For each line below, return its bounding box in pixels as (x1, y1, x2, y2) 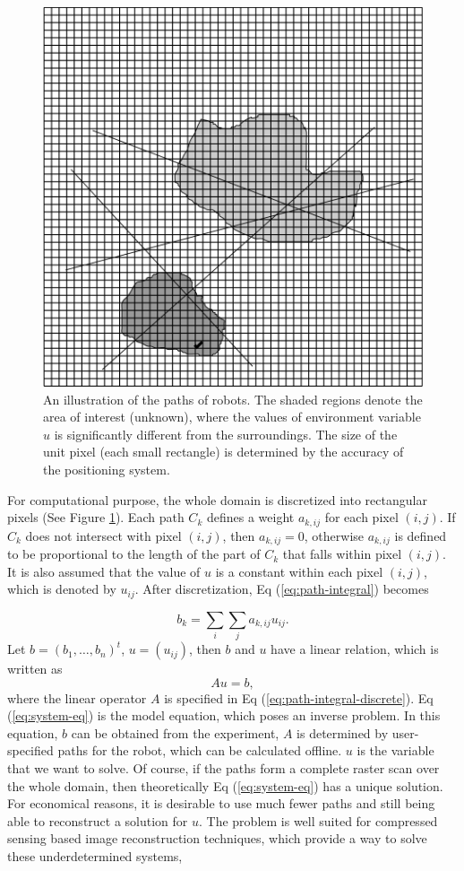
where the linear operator (7, 688, 147, 707)
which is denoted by (7, 579, 116, 598)
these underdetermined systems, (7, 847, 183, 865)
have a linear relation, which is (271, 640, 439, 658)
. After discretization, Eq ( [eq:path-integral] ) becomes (134, 579, 429, 598)
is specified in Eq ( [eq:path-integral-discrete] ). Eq (164, 688, 434, 707)
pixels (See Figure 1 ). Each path (7, 508, 185, 527)
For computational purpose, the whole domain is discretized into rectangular (7, 490, 427, 509)
